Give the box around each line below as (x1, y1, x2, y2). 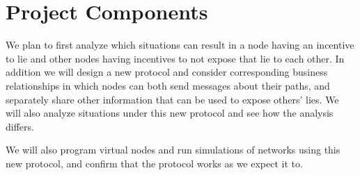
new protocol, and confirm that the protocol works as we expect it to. (6, 156, 303, 170)
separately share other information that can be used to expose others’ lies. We (6, 92, 339, 106)
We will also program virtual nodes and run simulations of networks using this (6, 142, 341, 157)
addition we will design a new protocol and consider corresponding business (6, 65, 328, 79)
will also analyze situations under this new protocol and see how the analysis (6, 106, 334, 120)
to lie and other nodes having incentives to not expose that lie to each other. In (6, 51, 345, 65)
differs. (6, 119, 34, 133)
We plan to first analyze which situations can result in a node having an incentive (6, 37, 354, 52)
